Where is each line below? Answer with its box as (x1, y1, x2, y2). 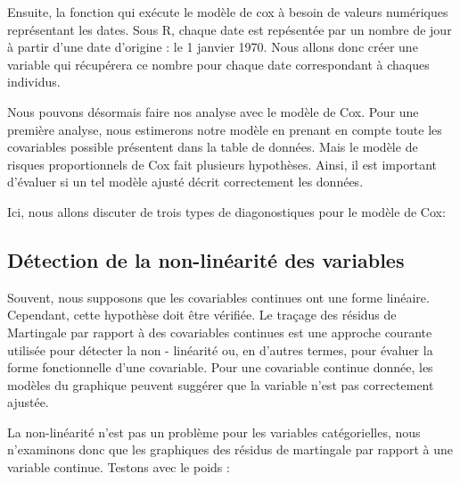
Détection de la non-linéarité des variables (7, 245, 405, 273)
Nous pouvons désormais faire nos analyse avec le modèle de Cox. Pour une (7, 102, 419, 120)
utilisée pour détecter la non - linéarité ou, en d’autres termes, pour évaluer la (7, 340, 433, 359)
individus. (7, 72, 61, 91)
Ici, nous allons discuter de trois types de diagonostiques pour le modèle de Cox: (7, 202, 446, 220)
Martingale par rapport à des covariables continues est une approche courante (7, 322, 432, 341)
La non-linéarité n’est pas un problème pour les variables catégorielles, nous (7, 422, 421, 441)
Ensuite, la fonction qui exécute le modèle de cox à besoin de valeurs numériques (7, 3, 448, 21)
